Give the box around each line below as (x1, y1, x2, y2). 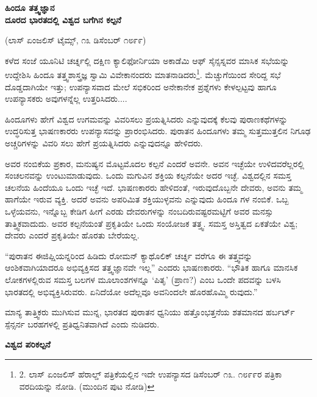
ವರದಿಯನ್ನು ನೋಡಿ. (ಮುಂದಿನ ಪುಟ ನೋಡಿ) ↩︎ (19, 379, 155, 392)
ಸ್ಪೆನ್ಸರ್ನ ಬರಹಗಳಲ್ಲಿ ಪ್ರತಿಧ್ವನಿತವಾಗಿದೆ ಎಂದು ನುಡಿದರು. (5, 317, 160, 330)
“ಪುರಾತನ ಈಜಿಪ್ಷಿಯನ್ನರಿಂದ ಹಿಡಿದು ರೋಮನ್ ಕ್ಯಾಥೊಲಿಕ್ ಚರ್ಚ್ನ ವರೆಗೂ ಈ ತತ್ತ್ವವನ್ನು (5, 249, 252, 262)
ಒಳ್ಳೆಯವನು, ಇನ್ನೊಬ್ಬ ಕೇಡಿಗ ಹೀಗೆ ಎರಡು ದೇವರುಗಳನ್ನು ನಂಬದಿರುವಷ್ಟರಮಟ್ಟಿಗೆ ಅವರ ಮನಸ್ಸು (5, 204, 274, 217)
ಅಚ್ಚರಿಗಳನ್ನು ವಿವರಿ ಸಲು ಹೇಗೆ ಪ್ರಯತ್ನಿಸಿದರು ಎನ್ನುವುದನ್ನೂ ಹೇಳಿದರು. (5, 137, 203, 149)
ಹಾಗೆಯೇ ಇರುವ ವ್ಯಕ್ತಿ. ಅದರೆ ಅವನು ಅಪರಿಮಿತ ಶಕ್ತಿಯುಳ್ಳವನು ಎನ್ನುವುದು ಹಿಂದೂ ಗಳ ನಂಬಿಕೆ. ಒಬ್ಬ (5, 193, 289, 206)
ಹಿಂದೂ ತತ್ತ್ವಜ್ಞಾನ (5, 1, 55, 13)
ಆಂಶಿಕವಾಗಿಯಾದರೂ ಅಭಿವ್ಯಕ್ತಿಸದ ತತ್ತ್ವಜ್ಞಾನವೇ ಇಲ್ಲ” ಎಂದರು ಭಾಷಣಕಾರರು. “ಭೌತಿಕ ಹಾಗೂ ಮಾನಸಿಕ (5, 261, 298, 274)
